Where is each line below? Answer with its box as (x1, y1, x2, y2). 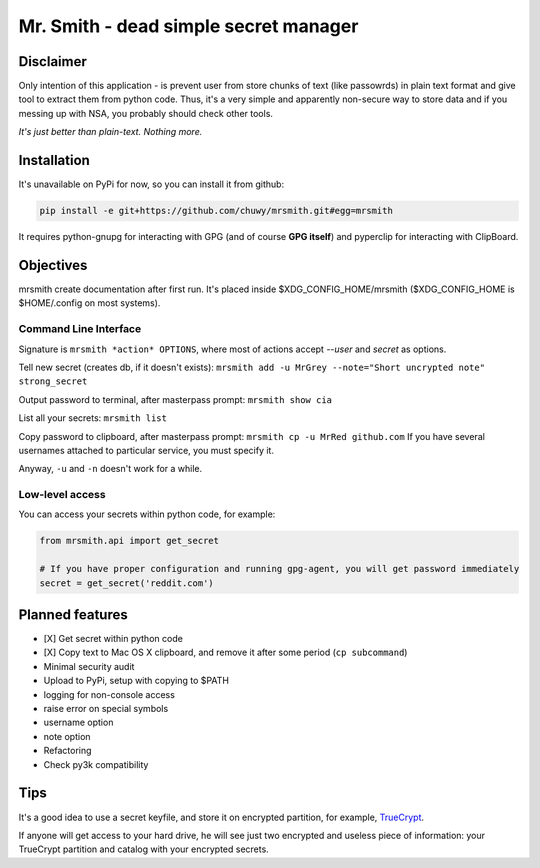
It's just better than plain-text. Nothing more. (18, 126, 203, 138)
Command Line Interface (18, 322, 142, 336)
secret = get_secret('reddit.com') (39, 577, 214, 589)
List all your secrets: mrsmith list (18, 412, 167, 424)
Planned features (18, 606, 129, 623)
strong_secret (18, 376, 88, 387)
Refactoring (43, 745, 92, 757)
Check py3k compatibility (43, 758, 149, 770)
